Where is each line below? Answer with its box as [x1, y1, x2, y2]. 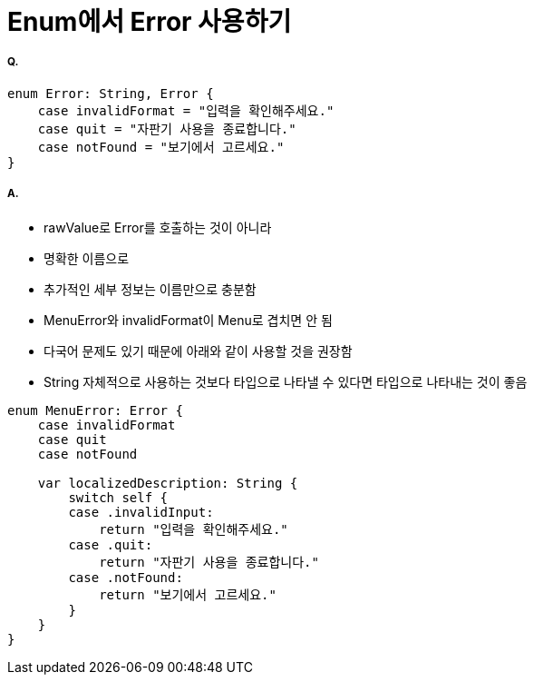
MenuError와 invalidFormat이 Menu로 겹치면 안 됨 [44, 311, 333, 328]
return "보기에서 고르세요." [99, 587, 277, 602]
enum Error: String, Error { [7, 85, 214, 101]
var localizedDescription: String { [37, 475, 298, 490]
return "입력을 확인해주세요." [99, 521, 288, 537]
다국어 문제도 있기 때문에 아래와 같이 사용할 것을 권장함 [44, 342, 353, 359]
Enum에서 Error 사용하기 [7, 6, 292, 37]
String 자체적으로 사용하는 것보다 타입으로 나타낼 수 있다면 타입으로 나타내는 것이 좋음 [44, 373, 528, 390]
